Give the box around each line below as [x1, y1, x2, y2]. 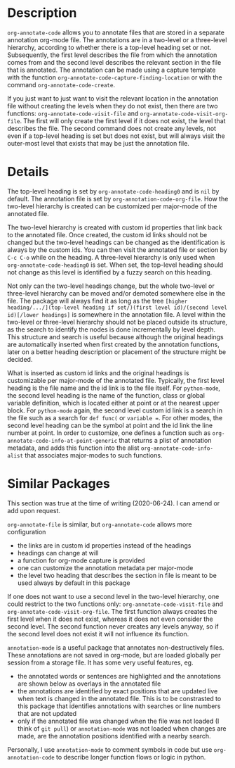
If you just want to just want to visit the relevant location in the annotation [7, 94, 219, 103]
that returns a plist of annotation [119, 436, 212, 444]
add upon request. [7, 506, 61, 515]
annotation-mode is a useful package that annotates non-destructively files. [7, 643, 224, 652]
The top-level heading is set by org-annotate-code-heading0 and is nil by [7, 187, 220, 195]
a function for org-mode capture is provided [17, 556, 145, 565]
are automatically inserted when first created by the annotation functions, [7, 340, 220, 348]
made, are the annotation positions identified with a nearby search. [17, 731, 212, 740]
